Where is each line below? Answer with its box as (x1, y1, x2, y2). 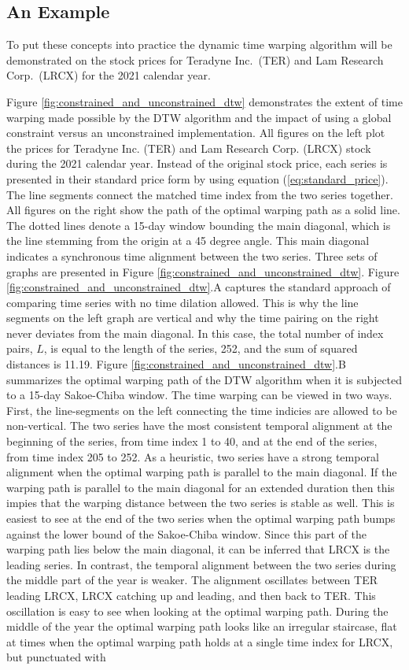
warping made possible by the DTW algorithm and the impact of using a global (6, 109, 392, 125)
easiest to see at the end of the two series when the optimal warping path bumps (6, 510, 396, 527)
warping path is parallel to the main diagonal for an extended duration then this (6, 479, 395, 495)
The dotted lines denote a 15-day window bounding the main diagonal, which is (6, 217, 391, 233)
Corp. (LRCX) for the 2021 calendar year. (6, 67, 211, 83)
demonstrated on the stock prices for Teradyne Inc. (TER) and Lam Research (6, 51, 384, 68)
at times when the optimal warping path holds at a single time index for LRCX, (6, 633, 393, 650)
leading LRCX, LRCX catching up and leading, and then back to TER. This (6, 587, 376, 603)
